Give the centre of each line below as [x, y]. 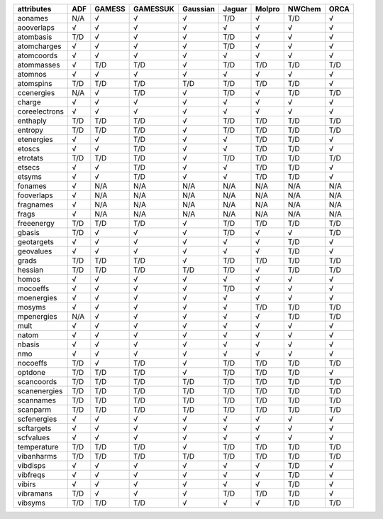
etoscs [29, 149]
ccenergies [36, 93]
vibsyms [32, 503]
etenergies [35, 140]
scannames [37, 400]
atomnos [32, 74]
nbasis [28, 344]
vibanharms [37, 456]
